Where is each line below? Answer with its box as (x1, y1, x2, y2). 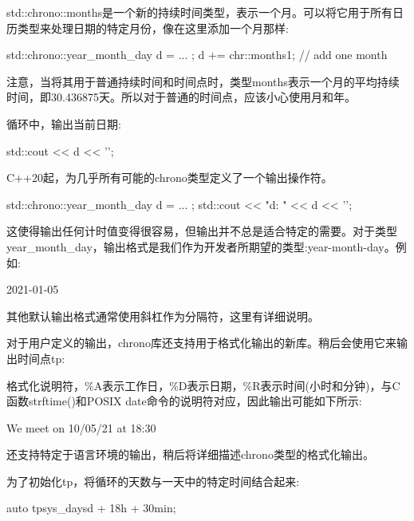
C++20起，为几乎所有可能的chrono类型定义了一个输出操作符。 (6, 169, 333, 186)
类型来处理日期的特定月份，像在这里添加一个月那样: (17, 19, 289, 36)
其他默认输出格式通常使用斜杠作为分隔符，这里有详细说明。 (6, 307, 319, 324)
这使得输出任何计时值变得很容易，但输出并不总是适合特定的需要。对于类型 (6, 223, 397, 239)
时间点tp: (17, 349, 65, 366)
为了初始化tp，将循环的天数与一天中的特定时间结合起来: (6, 472, 300, 489)
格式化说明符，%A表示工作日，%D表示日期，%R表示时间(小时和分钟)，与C (6, 377, 400, 393)
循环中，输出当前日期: (6, 115, 121, 132)
